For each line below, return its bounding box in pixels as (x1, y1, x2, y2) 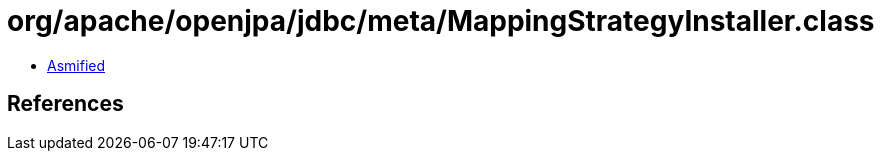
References (7, 91, 124, 117)
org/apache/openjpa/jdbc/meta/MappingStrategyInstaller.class (7, 4, 875, 38)
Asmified (47, 56, 106, 74)
